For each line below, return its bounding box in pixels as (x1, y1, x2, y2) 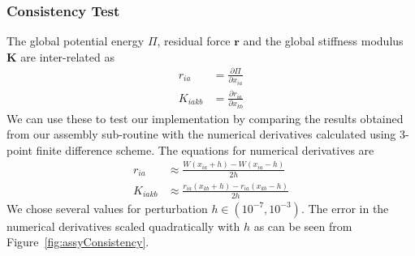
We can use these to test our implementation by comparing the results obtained (6, 109, 404, 126)
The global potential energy (6, 32, 145, 49)
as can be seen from (253, 217, 352, 234)
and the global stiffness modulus (243, 32, 404, 49)
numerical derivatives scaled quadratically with (6, 217, 240, 234)
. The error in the (300, 199, 389, 216)
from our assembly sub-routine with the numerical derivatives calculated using (6, 126, 396, 143)
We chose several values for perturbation (6, 199, 208, 216)
